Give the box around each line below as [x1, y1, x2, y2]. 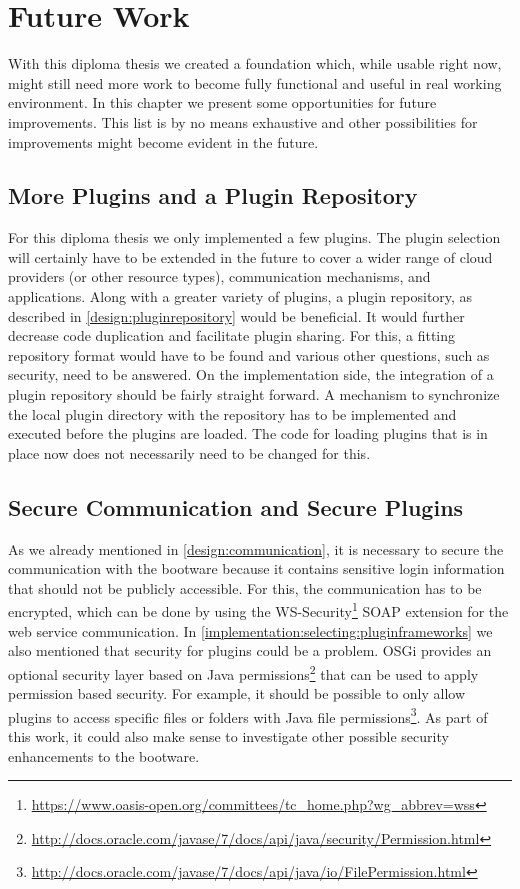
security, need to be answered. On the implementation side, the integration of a [8, 364, 494, 385]
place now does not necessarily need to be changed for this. [8, 442, 371, 463]
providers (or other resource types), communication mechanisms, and [8, 266, 431, 287]
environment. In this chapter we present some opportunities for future [8, 92, 437, 113]
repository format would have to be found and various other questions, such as [8, 344, 490, 365]
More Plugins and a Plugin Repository [8, 180, 418, 211]
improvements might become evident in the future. [8, 131, 319, 152]
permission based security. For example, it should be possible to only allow [8, 683, 466, 704]
